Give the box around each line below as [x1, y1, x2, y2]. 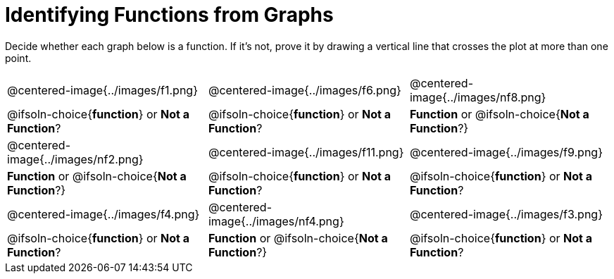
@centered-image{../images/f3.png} [409, 206, 603, 221]
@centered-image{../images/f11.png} [208, 144, 404, 159]
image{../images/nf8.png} [409, 89, 546, 104]
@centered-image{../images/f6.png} [208, 82, 401, 97]
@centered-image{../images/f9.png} [409, 144, 603, 159]
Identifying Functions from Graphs [5, 3, 334, 27]
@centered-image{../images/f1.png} [7, 82, 198, 97]
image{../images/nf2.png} [7, 151, 144, 166]
